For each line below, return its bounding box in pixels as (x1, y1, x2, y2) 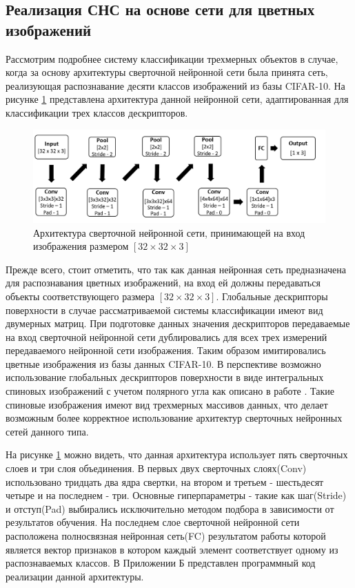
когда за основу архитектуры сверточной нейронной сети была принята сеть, (6, 65, 328, 79)
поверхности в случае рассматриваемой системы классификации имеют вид (6, 302, 323, 317)
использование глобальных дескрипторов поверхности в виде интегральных (6, 370, 324, 384)
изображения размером (33, 239, 129, 253)
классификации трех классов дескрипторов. (6, 105, 188, 119)
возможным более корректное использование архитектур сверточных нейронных (6, 411, 343, 425)
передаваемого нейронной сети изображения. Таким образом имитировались (6, 343, 326, 357)
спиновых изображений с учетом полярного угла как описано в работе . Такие (6, 384, 334, 398)
